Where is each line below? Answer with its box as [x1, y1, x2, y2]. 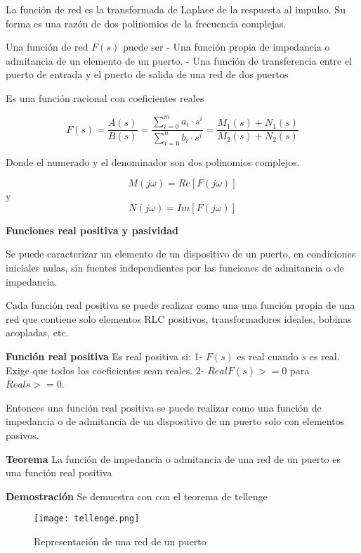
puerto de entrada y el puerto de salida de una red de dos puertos [6, 67, 289, 82]
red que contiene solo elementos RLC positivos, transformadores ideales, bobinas [6, 311, 352, 326]
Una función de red [6, 39, 88, 54]
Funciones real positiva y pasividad [6, 222, 178, 237]
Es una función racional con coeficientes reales [6, 90, 204, 105]
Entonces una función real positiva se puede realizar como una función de [6, 400, 322, 414]
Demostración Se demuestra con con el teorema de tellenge [6, 488, 268, 503]
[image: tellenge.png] [34, 514, 140, 524]
